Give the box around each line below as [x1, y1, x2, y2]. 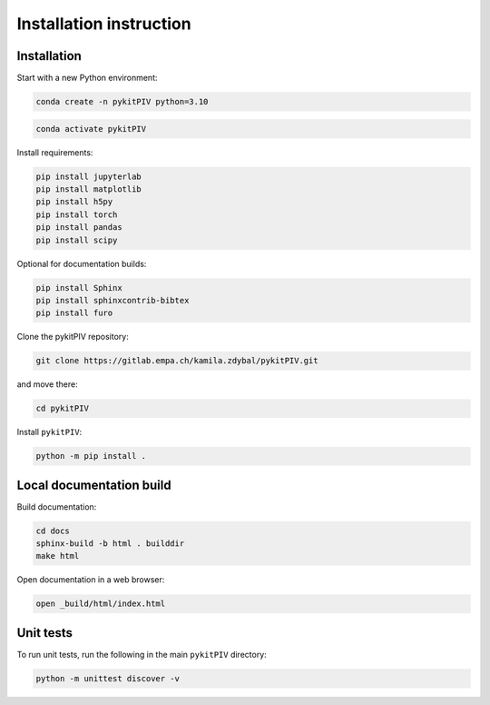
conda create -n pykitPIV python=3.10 [35, 96, 209, 107]
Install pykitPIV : [16, 427, 83, 438]
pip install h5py [35, 196, 113, 207]
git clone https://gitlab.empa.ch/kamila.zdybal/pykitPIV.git [35, 355, 318, 366]
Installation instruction [16, 14, 191, 34]
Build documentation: [16, 501, 97, 512]
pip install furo [35, 308, 113, 318]
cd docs [35, 525, 70, 536]
